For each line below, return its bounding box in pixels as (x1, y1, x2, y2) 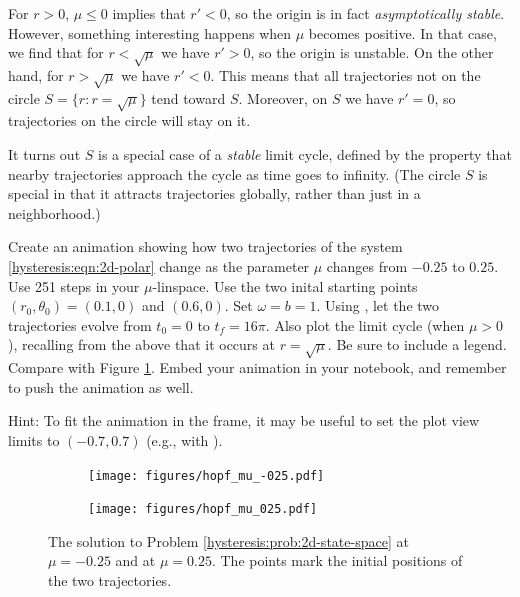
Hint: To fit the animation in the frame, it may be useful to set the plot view (8, 410, 480, 431)
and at (115, 550, 156, 571)
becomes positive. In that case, (308, 22, 497, 43)
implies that (112, 3, 186, 23)
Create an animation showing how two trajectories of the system (8, 236, 403, 257)
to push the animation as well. (8, 376, 194, 397)
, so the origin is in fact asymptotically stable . (226, 3, 505, 23)
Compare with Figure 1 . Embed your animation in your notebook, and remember (8, 357, 507, 378)
